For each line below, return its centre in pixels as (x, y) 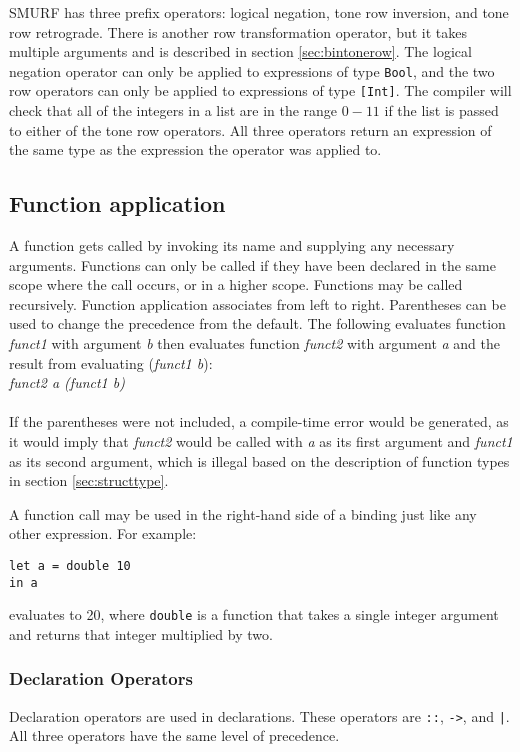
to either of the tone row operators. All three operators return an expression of (250, 129)
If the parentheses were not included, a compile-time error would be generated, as (259, 421)
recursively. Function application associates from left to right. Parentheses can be (257, 303)
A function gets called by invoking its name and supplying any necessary (232, 245)
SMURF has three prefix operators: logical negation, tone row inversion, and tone (259, 12)
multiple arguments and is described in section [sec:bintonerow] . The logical (240, 51)
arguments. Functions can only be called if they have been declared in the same (252, 264)
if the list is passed (441, 110)
